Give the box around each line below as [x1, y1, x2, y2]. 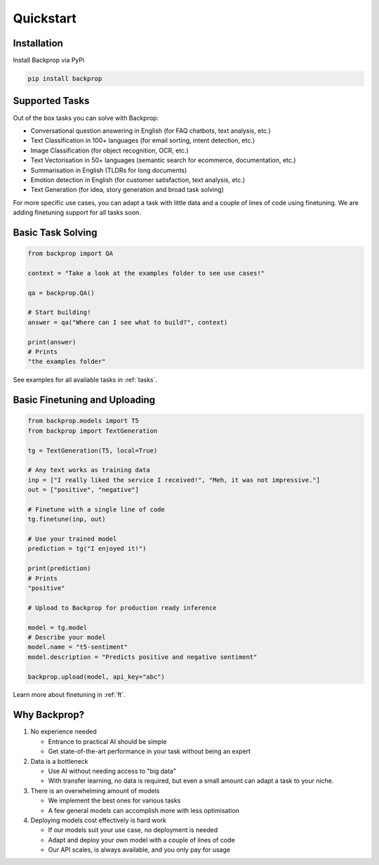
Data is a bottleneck [30, 757, 88, 765]
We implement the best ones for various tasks [48, 796, 181, 805]
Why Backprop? [13, 709, 84, 721]
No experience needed [30, 727, 98, 736]
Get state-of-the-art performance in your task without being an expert [48, 747, 251, 755]
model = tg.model [27, 623, 88, 632]
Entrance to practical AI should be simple [48, 737, 167, 746]
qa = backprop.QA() [27, 289, 95, 297]
